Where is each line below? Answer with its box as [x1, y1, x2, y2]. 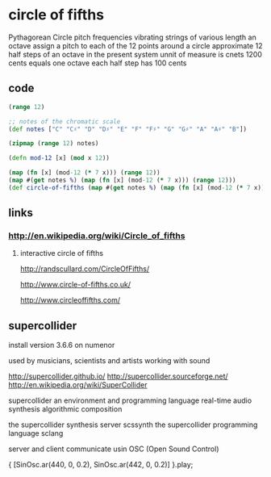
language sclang [8, 429, 64, 438]
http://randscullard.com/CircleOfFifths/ [19, 264, 150, 274]
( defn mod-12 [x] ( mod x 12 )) [8, 154, 110, 162]
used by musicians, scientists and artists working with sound [8, 356, 211, 366]
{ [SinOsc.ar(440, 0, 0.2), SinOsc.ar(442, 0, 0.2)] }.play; [8, 460, 194, 470]
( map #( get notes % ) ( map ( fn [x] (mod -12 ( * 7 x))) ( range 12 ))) [8, 176, 236, 184]
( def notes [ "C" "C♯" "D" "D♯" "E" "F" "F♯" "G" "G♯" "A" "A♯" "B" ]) [8, 125, 248, 133]
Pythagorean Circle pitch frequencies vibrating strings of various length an [8, 32, 256, 42]
